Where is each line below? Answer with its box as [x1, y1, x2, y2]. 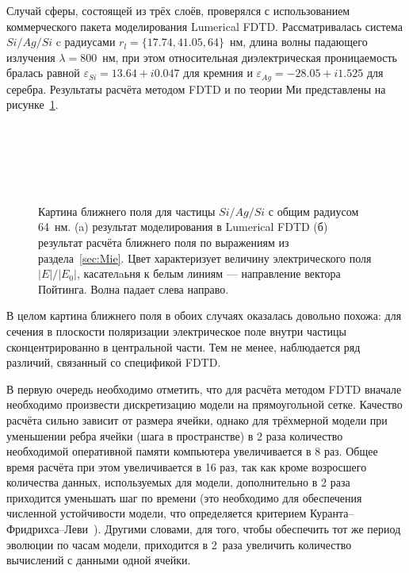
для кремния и [183, 64, 253, 81]
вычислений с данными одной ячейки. [6, 552, 191, 568]
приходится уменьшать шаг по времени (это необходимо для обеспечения [6, 489, 362, 506]
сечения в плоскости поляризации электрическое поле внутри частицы [6, 322, 346, 339]
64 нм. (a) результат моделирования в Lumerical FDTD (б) [38, 218, 328, 235]
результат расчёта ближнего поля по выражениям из [38, 233, 289, 250]
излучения [6, 48, 55, 65]
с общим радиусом [268, 202, 359, 219]
